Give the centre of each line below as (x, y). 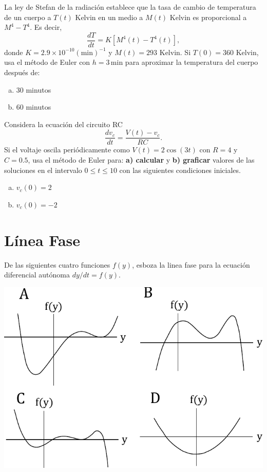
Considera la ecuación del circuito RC (63, 124)
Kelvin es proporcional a (208, 17)
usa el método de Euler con (47, 62)
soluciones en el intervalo (43, 170)
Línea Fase (42, 240)
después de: (22, 72)
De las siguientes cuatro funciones (57, 264)
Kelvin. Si (175, 52)
